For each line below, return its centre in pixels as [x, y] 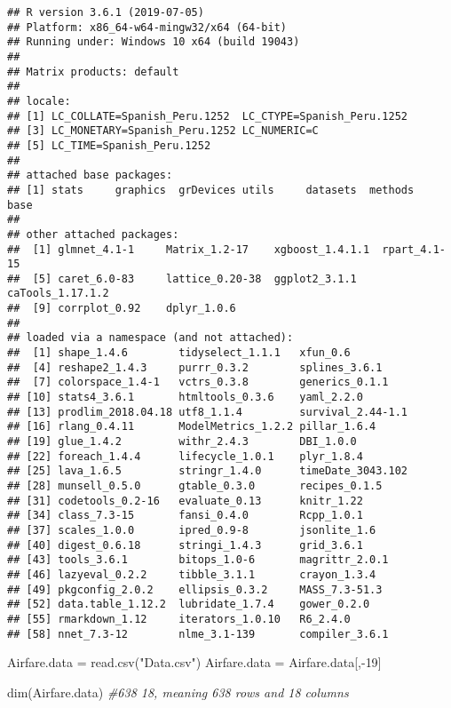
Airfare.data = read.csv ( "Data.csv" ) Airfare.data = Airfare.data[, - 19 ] [194, 662]
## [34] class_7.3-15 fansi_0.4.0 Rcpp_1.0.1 [185, 516]
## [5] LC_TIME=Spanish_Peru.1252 [109, 145]
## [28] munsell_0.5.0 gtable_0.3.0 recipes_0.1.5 [195, 486]
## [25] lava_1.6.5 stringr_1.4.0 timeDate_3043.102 [208, 471]
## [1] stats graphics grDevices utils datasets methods [211, 190]
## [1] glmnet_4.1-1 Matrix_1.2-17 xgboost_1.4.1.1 [189, 249]
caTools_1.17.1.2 [58, 294]
